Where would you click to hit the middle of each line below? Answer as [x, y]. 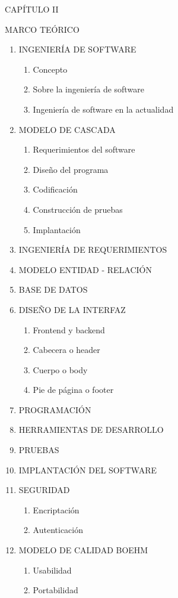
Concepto [50, 69]
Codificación [55, 189]
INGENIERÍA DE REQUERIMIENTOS [93, 250]
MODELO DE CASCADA [67, 129]
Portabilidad [55, 590]
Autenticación [58, 530]
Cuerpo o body [60, 369]
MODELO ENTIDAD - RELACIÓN [85, 269]
